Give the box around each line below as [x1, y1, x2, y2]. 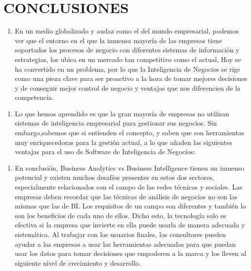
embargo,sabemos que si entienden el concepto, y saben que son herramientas [15, 128, 245, 138]
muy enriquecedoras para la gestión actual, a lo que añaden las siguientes [15, 137, 232, 147]
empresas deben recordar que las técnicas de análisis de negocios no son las [15, 191, 238, 201]
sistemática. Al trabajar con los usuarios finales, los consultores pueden [15, 229, 226, 239]
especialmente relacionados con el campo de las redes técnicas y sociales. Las [15, 182, 243, 192]
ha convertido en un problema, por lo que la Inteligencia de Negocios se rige [15, 64, 240, 74]
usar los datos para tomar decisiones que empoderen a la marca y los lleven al [15, 248, 247, 258]
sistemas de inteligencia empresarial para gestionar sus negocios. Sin [15, 118, 217, 128]
